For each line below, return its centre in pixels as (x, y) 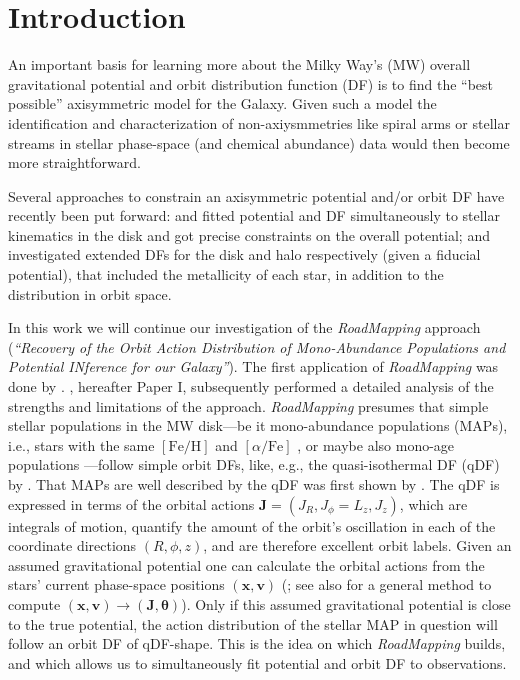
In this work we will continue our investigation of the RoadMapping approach (244, 327)
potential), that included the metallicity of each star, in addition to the (226, 274)
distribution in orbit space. (90, 293)
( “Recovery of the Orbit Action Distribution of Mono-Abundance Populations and (257, 346)
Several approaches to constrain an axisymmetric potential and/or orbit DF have (256, 195)
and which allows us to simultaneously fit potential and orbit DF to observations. (257, 662)
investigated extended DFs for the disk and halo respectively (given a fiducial (244, 254)
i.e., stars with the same (81, 444)
